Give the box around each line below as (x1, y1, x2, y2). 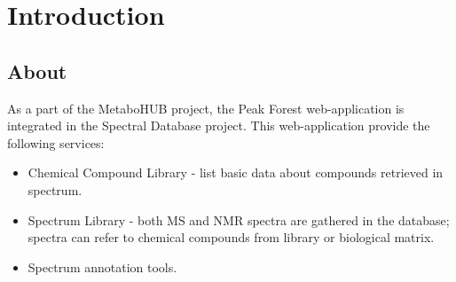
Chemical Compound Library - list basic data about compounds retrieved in (28, 163, 444, 182)
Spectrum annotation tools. (28, 257, 177, 276)
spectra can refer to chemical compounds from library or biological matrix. (28, 228, 435, 247)
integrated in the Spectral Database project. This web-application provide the (7, 116, 430, 135)
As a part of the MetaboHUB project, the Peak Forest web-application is (7, 98, 405, 117)
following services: (7, 133, 105, 152)
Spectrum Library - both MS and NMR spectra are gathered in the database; (28, 210, 450, 229)
